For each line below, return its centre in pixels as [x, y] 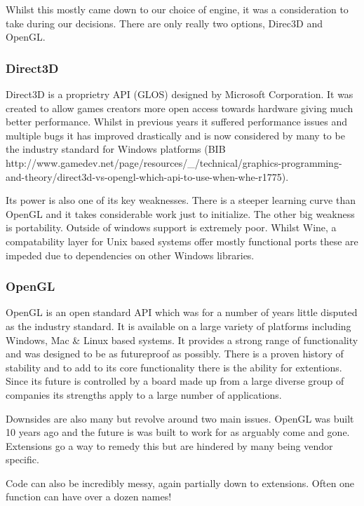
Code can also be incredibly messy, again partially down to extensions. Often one [180, 483]
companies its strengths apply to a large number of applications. [144, 394]
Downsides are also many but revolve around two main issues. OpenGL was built [180, 418]
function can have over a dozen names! [89, 497]
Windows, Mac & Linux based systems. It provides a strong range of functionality [182, 340]
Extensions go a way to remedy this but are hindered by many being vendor [169, 445]
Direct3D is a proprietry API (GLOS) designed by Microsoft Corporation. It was [180, 94]
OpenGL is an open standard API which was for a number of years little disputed [182, 312]
